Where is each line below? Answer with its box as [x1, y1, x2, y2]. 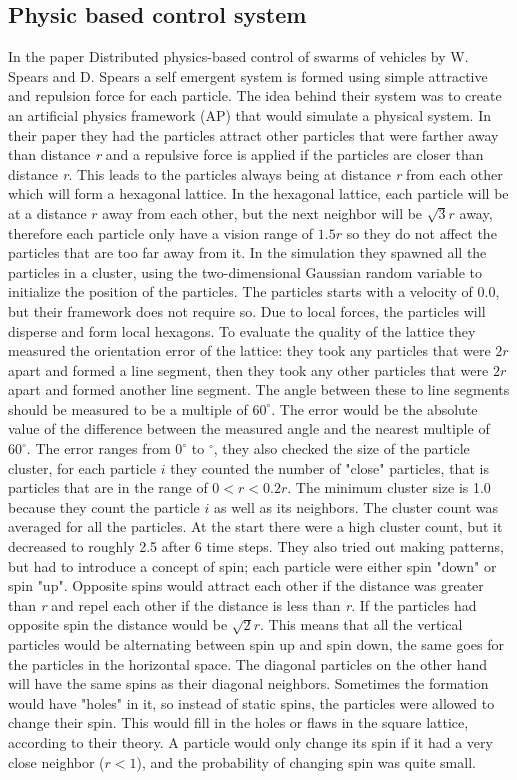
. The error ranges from [26, 438, 171, 459]
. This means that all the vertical [259, 614, 463, 635]
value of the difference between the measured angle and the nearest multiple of [8, 418, 490, 439]
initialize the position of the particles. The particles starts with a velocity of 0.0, [8, 281, 500, 302]
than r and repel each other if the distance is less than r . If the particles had [8, 594, 477, 615]
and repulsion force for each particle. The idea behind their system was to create [8, 85, 502, 106]
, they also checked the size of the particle [213, 438, 470, 459]
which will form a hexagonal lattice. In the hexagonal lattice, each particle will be [8, 183, 509, 204]
